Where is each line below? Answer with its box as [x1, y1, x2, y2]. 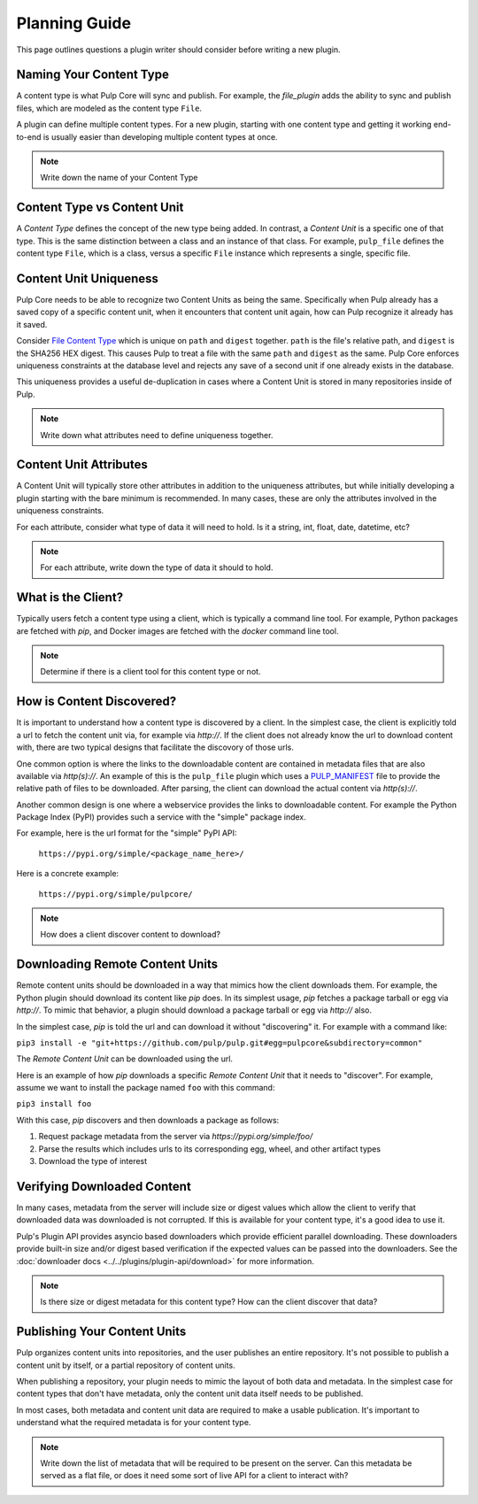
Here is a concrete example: [16, 868, 119, 879]
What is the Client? [16, 590, 124, 605]
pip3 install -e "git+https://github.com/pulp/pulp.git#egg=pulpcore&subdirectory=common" [16, 1037, 423, 1048]
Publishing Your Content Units [16, 1324, 187, 1339]
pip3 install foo [16, 1099, 92, 1109]
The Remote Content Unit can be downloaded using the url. [16, 1053, 234, 1064]
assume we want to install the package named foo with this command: [16, 1083, 275, 1093]
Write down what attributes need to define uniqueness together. [40, 429, 274, 440]
